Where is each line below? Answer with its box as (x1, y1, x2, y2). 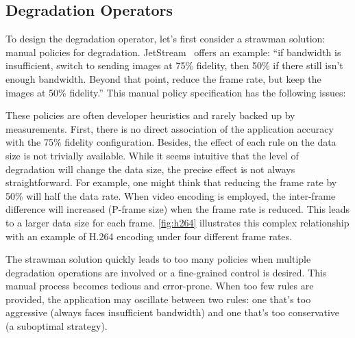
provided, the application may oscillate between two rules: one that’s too (5, 291, 311, 306)
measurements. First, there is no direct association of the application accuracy (5, 121, 334, 135)
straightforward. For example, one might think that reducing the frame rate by (5, 175, 337, 190)
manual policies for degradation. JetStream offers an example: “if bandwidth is (5, 44, 341, 59)
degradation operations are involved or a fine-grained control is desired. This (5, 265, 327, 279)
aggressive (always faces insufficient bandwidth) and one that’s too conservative (5, 305, 340, 320)
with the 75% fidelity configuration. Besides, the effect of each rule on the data (5, 135, 336, 149)
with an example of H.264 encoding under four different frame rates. (5, 229, 292, 243)
